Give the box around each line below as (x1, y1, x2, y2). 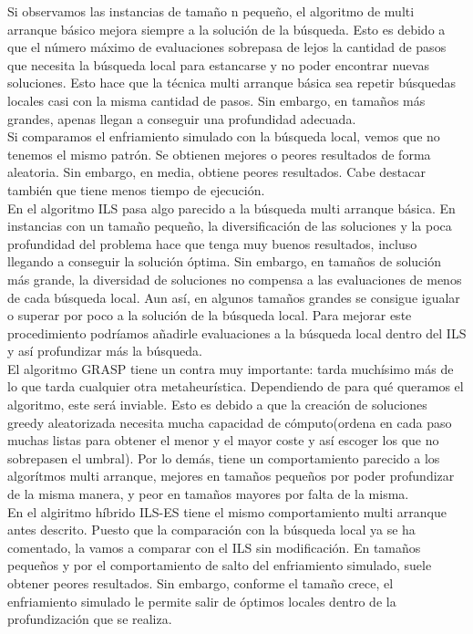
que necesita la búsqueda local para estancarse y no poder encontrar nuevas (7, 55, 429, 74)
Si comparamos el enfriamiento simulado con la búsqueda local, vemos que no (7, 127, 440, 146)
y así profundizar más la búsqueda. (7, 341, 202, 360)
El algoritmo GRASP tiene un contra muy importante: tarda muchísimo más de (7, 359, 454, 378)
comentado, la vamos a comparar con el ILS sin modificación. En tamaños (7, 537, 421, 556)
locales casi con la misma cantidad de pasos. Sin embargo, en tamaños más (7, 90, 426, 109)
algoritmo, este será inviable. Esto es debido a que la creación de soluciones (7, 395, 427, 414)
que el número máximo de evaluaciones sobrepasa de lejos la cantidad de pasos (7, 37, 447, 57)
